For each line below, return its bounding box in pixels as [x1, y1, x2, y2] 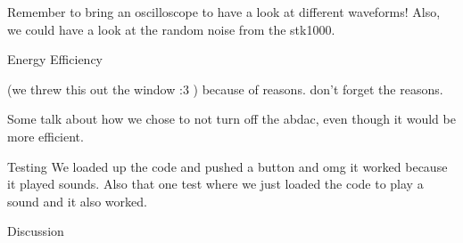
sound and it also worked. [7, 191, 147, 210]
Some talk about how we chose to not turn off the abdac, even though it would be [7, 109, 456, 128]
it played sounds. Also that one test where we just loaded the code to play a [7, 174, 424, 193]
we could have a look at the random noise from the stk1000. [7, 20, 335, 38]
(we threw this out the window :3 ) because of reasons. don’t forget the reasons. [7, 79, 443, 98]
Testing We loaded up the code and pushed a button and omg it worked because [7, 157, 448, 175]
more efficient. [7, 126, 84, 145]
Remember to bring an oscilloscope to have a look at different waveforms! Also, [7, 3, 441, 20]
